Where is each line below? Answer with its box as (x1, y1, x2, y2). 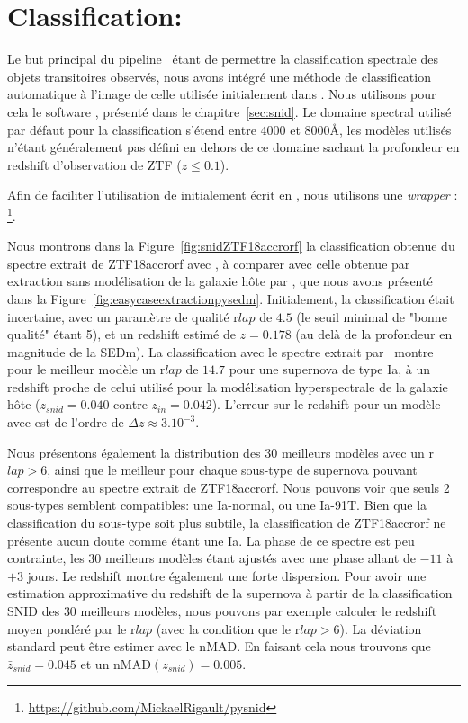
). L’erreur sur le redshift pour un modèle (211, 395, 441, 414)
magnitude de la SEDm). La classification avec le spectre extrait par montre (7, 342, 434, 361)
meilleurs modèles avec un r (281, 442, 434, 461)
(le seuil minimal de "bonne (296, 307, 447, 326)
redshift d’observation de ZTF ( (7, 155, 182, 174)
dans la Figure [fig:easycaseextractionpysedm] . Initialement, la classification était (7, 289, 454, 308)
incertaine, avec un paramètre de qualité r (7, 307, 238, 326)
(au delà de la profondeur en (295, 325, 453, 344)
